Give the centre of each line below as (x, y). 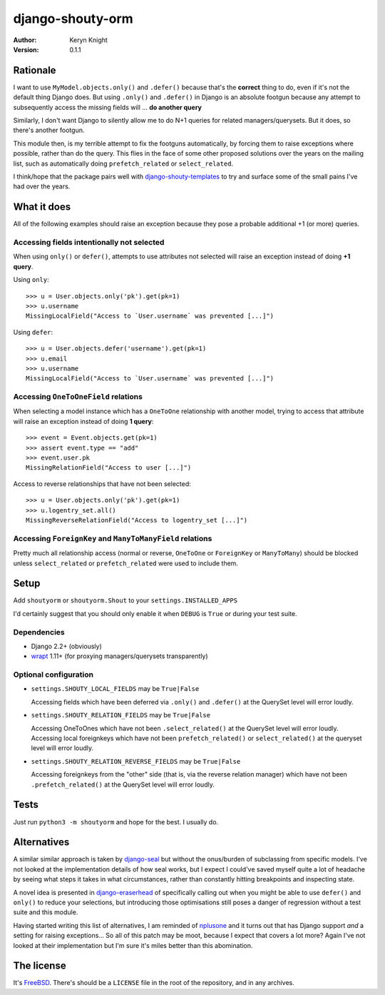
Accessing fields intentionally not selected (89, 243)
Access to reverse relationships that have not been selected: (102, 484)
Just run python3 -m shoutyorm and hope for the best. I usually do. (116, 822)
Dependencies (39, 632)
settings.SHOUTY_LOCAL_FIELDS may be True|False (115, 689)
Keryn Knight (89, 40)
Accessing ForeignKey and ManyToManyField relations (113, 538)
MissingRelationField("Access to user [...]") (109, 468)
